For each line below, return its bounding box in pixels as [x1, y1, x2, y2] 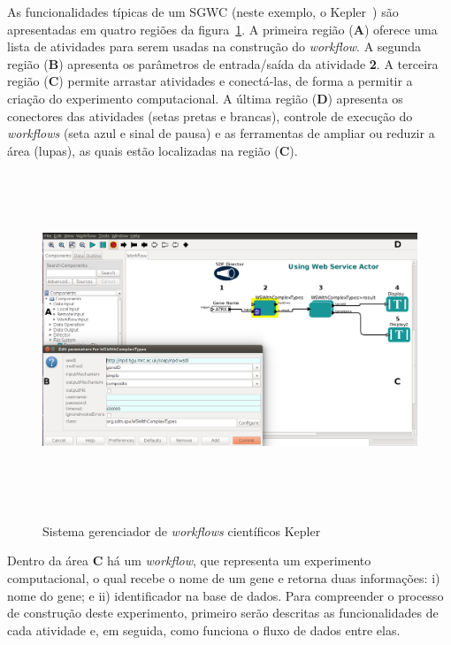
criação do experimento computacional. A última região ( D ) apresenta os [7, 88, 403, 107]
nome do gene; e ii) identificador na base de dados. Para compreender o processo [7, 586, 444, 604]
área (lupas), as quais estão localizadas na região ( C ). [7, 141, 298, 159]
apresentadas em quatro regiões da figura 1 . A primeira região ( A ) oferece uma [7, 19, 438, 38]
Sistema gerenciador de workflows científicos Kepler [42, 521, 321, 540]
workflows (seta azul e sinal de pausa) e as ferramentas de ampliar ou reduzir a [7, 124, 435, 142]
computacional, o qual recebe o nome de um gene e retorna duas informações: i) [7, 569, 440, 587]
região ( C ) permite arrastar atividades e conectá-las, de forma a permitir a [7, 72, 413, 90]
